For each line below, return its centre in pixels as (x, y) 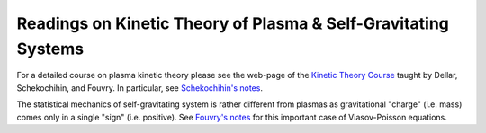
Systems (50, 49)
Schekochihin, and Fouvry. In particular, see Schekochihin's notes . (139, 88)
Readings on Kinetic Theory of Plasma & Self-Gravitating (233, 23)
